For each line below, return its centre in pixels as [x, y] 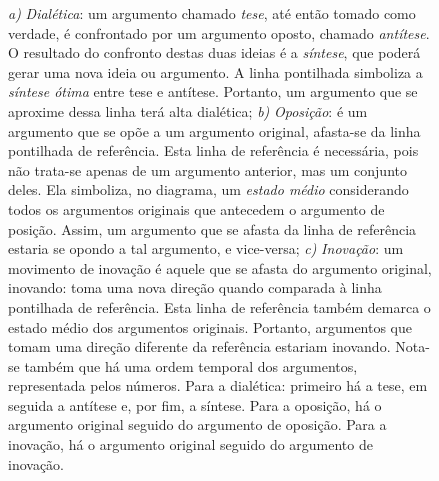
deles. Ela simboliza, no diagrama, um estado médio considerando [208, 189]
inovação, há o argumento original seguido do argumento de [190, 444]
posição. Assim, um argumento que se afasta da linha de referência [212, 228]
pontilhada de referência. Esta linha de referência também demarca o [219, 306]
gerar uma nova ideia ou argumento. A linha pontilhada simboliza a [215, 71]
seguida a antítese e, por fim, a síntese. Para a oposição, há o [195, 404]
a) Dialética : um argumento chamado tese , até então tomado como [212, 13]
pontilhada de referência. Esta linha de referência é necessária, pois [213, 150]
